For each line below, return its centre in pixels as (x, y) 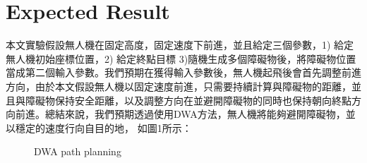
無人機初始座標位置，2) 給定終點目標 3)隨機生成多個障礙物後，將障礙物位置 (181, 58)
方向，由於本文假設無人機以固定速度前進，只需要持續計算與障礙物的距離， (179, 86)
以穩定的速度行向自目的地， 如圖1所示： (99, 127)
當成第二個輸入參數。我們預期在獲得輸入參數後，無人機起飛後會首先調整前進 (183, 72)
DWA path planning (78, 151)
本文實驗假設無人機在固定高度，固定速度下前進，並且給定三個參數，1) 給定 (180, 45)
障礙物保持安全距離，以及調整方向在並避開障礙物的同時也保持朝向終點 (188, 100)
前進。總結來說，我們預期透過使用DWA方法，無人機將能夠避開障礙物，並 (185, 114)
